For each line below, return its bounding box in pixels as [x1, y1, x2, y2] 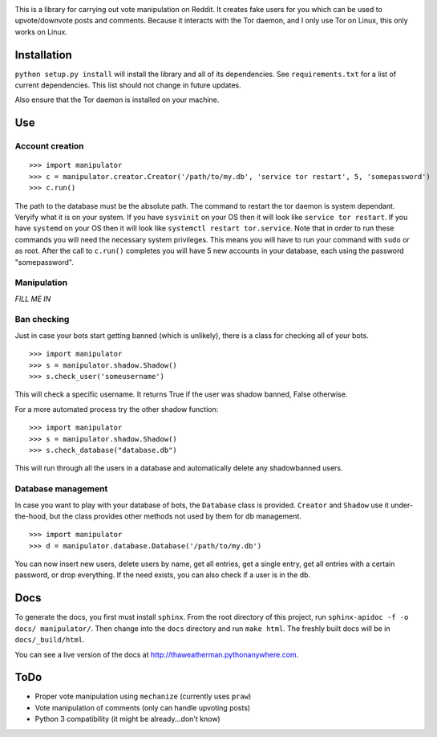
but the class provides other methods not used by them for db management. [49, 511, 302, 521]
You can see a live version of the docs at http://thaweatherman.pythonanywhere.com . [14, 649, 299, 659]
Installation [14, 48, 72, 62]
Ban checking [14, 314, 70, 325]
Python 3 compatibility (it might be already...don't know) [34, 715, 221, 724]
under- [390, 500, 413, 510]
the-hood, [14, 511, 48, 521]
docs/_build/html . [14, 635, 85, 645]
